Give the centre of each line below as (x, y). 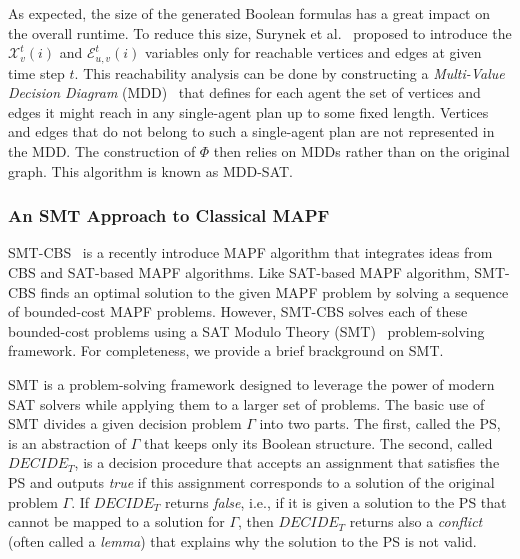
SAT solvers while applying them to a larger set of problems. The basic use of (246, 403)
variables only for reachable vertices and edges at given (313, 52)
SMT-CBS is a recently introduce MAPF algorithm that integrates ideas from (250, 252)
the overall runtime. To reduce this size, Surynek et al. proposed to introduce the (260, 32)
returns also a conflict (416, 521)
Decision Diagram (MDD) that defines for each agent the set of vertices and (244, 92)
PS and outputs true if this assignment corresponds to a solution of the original (251, 481)
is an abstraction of (67, 442)
